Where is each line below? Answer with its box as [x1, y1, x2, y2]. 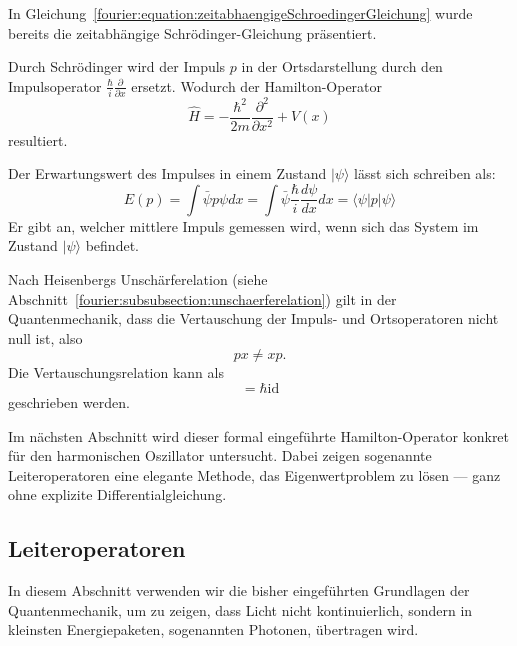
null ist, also [8, 327, 83, 348]
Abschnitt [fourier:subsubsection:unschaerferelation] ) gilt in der [8, 288, 397, 309]
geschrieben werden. [8, 392, 130, 412]
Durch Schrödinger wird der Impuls [8, 56, 226, 77]
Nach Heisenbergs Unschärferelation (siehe [8, 269, 268, 290]
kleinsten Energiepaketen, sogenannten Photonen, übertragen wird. [8, 619, 419, 640]
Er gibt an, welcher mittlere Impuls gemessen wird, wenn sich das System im [8, 215, 479, 236]
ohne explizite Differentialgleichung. [8, 484, 227, 505]
